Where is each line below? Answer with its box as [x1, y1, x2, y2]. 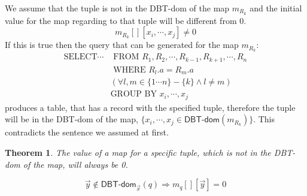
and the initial [250, 2, 302, 14]
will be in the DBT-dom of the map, [5, 113, 138, 125]
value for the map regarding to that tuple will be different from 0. [5, 14, 247, 26]
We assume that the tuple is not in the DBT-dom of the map [5, 2, 230, 14]
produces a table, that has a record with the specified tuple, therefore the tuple [5, 101, 296, 113]
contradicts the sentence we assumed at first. [5, 126, 169, 138]
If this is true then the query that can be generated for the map [5, 38, 239, 51]
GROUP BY [110, 90, 157, 99]
